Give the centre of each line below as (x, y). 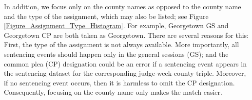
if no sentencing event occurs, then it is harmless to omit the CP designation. (119, 82)
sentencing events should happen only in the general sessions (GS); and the (116, 54)
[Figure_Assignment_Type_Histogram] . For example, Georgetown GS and (116, 25)
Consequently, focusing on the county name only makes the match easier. (113, 92)
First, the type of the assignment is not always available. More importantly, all (122, 44)
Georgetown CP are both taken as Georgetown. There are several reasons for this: (126, 35)
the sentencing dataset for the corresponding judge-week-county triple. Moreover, (125, 73)
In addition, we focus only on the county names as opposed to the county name (123, 6)
